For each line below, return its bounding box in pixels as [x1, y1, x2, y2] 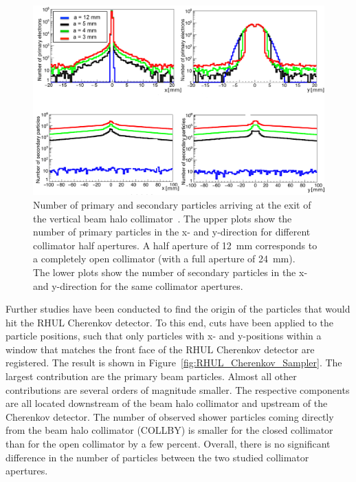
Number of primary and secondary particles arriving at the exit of [33, 197, 311, 211]
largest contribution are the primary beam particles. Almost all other [5, 369, 297, 384]
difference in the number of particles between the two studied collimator [5, 450, 309, 464]
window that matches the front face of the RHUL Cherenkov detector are [5, 342, 315, 356]
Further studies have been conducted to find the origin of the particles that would [5, 302, 351, 316]
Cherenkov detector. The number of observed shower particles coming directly [5, 409, 334, 423]
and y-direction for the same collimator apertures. [33, 278, 243, 293]
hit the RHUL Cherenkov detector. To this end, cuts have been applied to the [5, 315, 333, 329]
